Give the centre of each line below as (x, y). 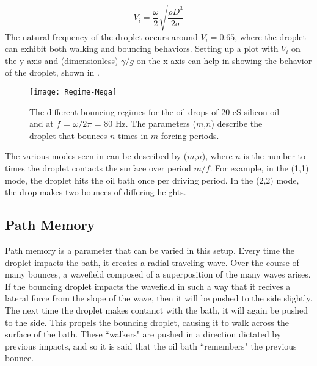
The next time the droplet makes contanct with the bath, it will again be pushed (157, 310)
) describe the (237, 124)
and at (42, 124)
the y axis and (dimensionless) (62, 60)
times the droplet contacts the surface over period (98, 167)
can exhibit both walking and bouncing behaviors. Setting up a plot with (142, 48)
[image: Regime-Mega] (73, 92)
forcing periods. (190, 135)
